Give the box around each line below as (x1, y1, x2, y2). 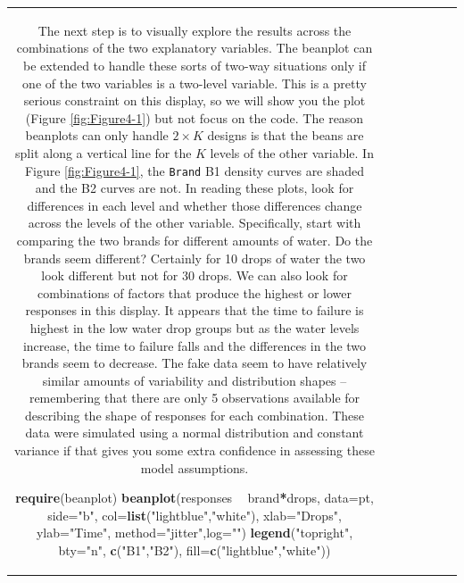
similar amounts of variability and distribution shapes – (42, 371, 347, 389)
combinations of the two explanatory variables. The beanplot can (16, 38, 373, 57)
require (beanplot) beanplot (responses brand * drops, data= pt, (15, 488, 374, 507)
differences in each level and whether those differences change (27, 196, 362, 214)
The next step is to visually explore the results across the (37, 21, 352, 39)
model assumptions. (140, 458, 249, 477)
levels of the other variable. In (210, 143, 374, 162)
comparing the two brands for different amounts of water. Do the (16, 230, 373, 249)
